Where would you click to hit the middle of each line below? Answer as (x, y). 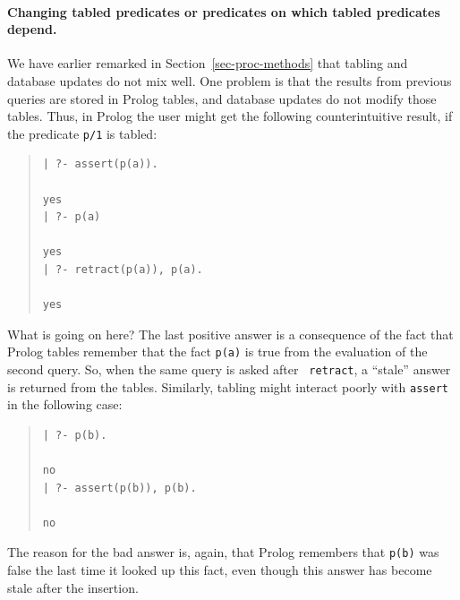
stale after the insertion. (73, 587)
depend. (32, 29)
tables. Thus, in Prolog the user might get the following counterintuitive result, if (230, 116)
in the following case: (65, 404)
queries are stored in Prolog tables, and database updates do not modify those (222, 98)
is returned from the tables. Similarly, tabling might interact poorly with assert (228, 386)
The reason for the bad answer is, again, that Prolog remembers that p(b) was (223, 552)
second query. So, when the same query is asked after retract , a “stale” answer (229, 369)
